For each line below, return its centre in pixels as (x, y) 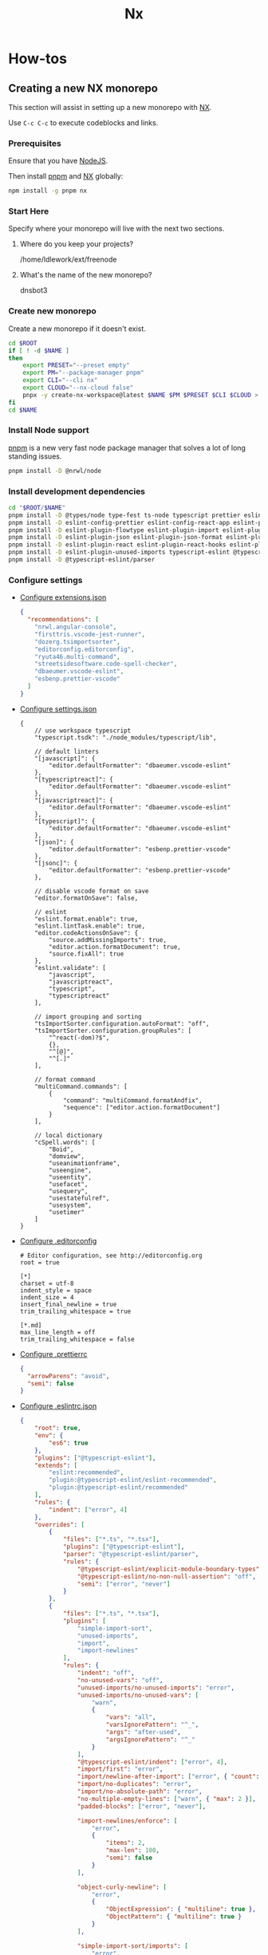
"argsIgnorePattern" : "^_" (150, 1740)
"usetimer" (67, 1212)
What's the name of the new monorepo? (86, 275)
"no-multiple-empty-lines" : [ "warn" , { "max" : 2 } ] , (167, 1799)
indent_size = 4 (47, 1297)
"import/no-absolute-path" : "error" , (140, 1791)
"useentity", (70, 1177)
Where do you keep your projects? (77, 244)
